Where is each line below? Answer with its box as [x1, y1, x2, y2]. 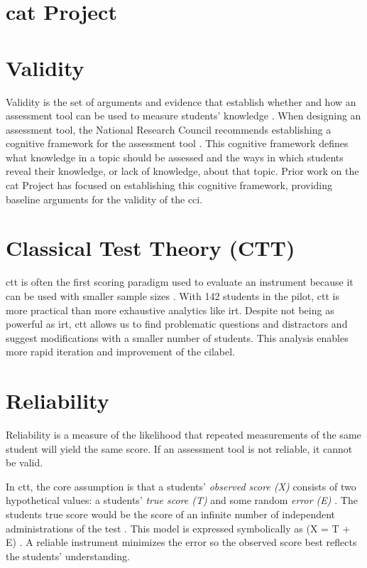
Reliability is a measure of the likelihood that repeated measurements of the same [6, 427, 361, 442]
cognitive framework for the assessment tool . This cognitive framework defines [6, 136, 349, 151]
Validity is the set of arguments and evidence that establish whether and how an [6, 94, 356, 109]
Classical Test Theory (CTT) [6, 233, 295, 262]
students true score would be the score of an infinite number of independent [6, 507, 336, 522]
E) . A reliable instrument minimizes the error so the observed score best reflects [6, 535, 357, 550]
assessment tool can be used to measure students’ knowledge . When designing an [6, 108, 361, 123]
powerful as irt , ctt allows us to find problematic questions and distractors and [6, 316, 348, 331]
